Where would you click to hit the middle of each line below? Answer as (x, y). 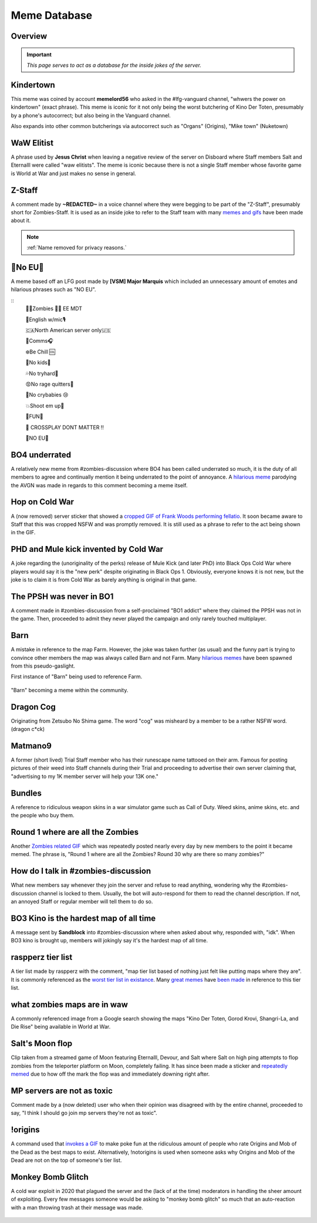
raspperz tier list (42, 957)
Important (39, 54)
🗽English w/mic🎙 (46, 319)
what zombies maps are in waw (70, 1004)
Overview (29, 36)
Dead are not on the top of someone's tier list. (66, 1160)
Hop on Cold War (43, 502)
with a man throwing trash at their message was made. (77, 1207)
